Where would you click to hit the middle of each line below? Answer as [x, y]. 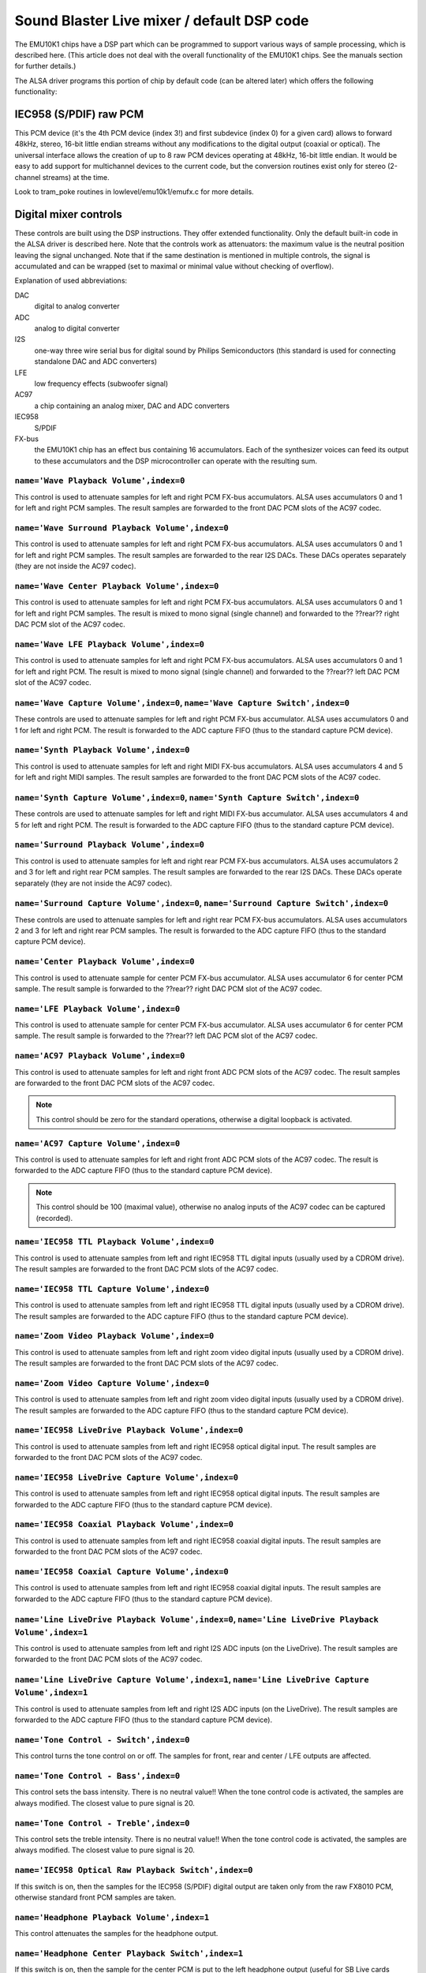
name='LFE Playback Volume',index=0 [97, 1009]
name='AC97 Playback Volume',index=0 [100, 1056]
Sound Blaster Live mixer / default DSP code [162, 21]
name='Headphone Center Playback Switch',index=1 [129, 1953]
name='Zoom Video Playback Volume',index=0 [114, 1336]
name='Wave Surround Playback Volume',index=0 [121, 528]
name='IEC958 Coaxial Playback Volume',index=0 [124, 1525]
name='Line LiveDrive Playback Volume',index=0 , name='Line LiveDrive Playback [196, 1619]
